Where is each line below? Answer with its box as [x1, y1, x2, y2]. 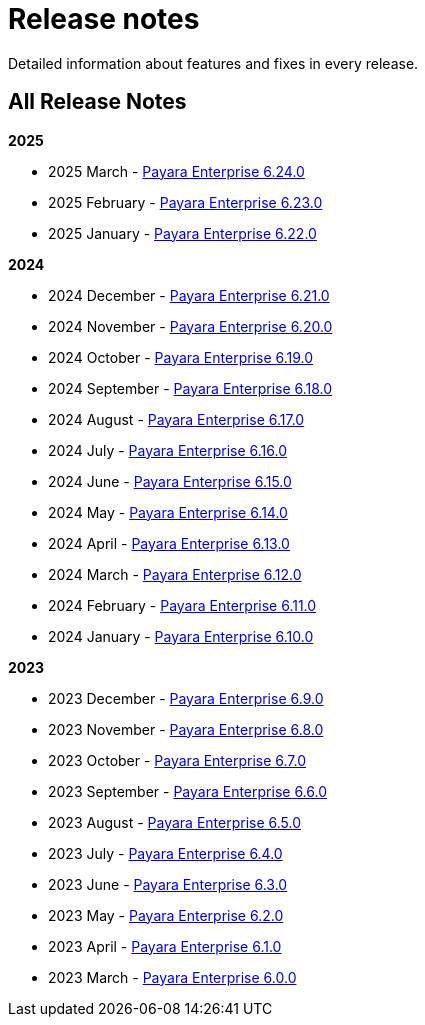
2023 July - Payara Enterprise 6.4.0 [48, 844, 283, 862]
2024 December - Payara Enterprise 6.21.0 [48, 286, 330, 304]
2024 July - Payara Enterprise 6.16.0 [48, 441, 288, 459]
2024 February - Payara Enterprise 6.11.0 [48, 596, 317, 614]
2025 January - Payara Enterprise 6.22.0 [48, 224, 317, 242]
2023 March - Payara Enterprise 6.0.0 [48, 968, 297, 986]
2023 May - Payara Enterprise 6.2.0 [48, 906, 284, 924]
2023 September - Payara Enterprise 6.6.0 [48, 782, 327, 800]
